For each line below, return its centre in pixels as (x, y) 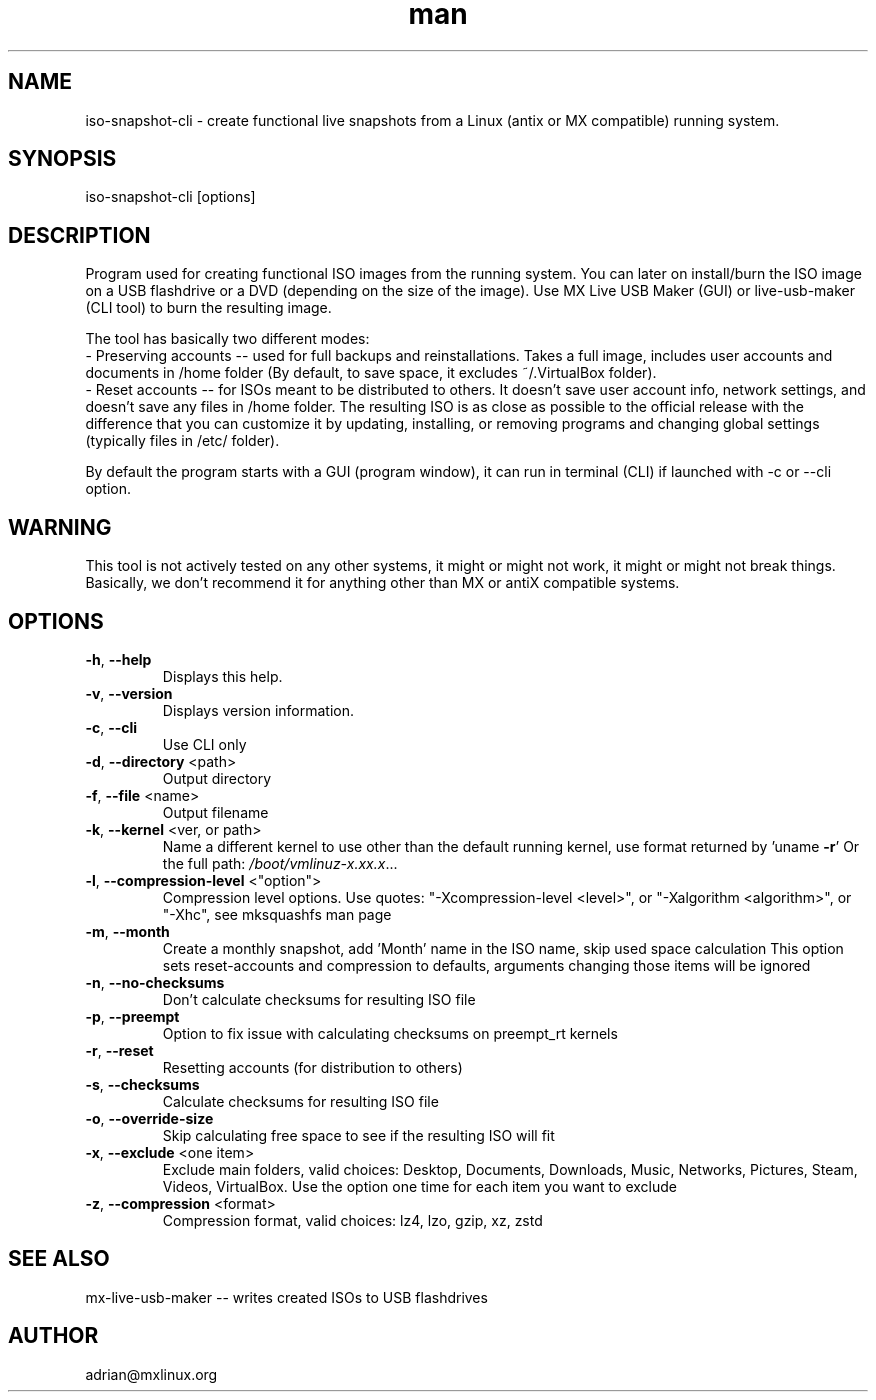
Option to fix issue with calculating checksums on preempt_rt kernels (390, 1033)
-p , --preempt (132, 1016)
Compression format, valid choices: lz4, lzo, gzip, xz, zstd (352, 1220)
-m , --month (127, 931)
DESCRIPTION (79, 235)
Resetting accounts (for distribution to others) (312, 1067)
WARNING (60, 527)
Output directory (217, 778)
